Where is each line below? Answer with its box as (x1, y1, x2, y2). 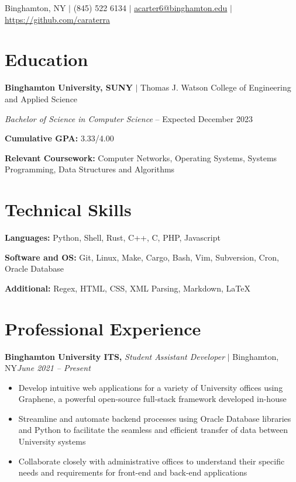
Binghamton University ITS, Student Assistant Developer (5, 350, 225, 362)
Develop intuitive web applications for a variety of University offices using (18, 381, 283, 393)
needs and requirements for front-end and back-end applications (18, 466, 247, 478)
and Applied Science (5, 92, 78, 105)
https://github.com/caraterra (5, 13, 110, 25)
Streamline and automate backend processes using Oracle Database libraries (18, 412, 291, 424)
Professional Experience (5, 316, 201, 340)
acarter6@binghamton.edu (134, 2, 228, 13)
